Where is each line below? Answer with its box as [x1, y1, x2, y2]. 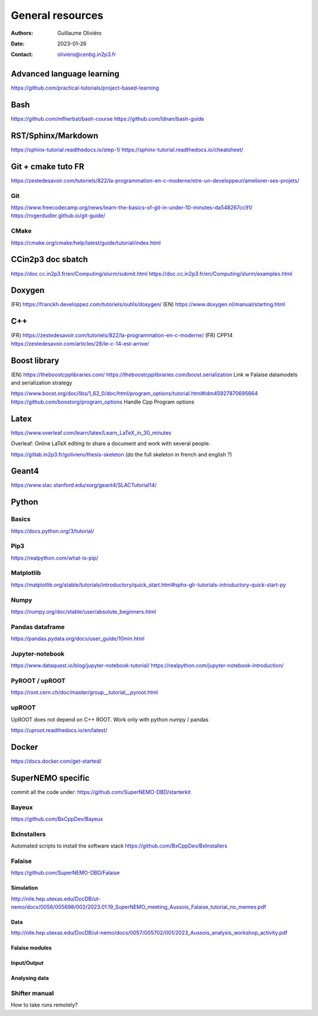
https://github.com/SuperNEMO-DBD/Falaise [11, 869, 120, 876]
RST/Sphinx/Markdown [11, 130, 98, 141]
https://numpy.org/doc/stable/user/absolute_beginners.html [11, 608, 156, 615]
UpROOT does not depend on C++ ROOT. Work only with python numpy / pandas [11, 716, 209, 723]
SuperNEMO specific [11, 773, 90, 783]
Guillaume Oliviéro [57, 29, 102, 37]
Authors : [11, 29, 34, 37]
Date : [11, 40, 25, 47]
